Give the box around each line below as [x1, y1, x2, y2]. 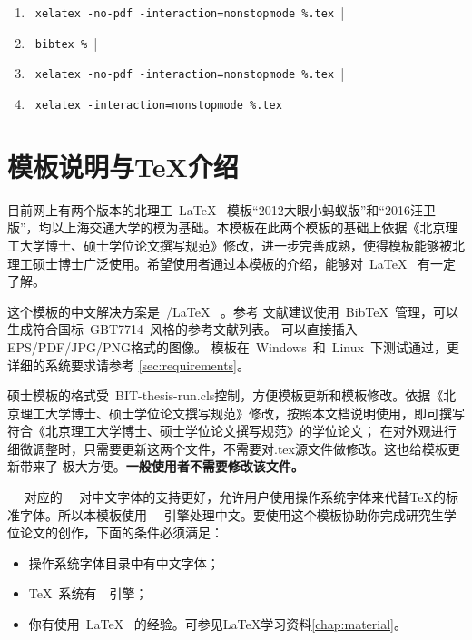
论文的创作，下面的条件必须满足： [19, 523, 223, 542]
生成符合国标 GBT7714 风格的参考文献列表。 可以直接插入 [7, 320, 358, 339]
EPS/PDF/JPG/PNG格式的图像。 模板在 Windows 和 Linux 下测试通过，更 [7, 337, 459, 356]
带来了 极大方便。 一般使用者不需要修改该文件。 [19, 457, 304, 476]
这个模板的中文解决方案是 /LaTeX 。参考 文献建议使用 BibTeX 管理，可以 [7, 301, 458, 320]
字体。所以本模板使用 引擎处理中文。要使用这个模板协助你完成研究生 [19, 505, 444, 524]
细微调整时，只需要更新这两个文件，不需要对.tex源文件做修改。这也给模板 [7, 438, 447, 458]
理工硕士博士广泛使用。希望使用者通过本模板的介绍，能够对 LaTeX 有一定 [7, 253, 457, 272]
